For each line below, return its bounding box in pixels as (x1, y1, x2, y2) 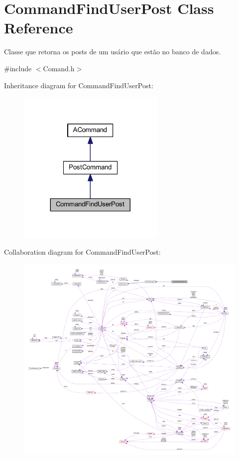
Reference (4, 17, 73, 38)
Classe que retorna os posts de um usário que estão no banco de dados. (4, 46, 221, 57)
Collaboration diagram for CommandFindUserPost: (4, 247, 161, 257)
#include (4, 63, 32, 73)
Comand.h (43, 63, 75, 73)
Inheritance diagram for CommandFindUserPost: (4, 80, 153, 90)
